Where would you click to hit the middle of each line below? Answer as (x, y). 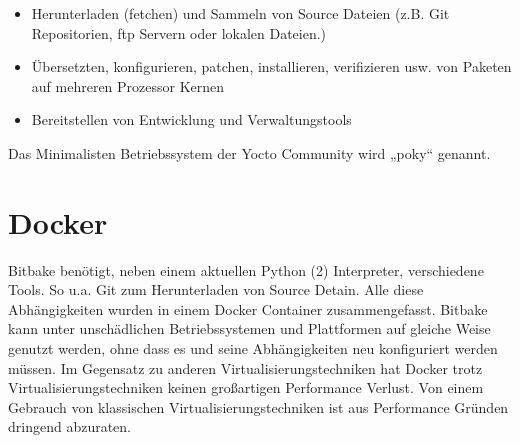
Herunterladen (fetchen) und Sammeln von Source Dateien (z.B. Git (240, 13)
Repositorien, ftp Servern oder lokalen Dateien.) (179, 32)
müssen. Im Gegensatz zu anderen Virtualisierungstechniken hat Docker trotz (245, 367)
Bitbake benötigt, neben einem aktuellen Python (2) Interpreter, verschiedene (246, 269)
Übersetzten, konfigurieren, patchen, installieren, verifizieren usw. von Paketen (271, 66)
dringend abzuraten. (70, 426)
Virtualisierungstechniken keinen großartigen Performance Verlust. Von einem (246, 387)
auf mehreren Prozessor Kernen (128, 85)
